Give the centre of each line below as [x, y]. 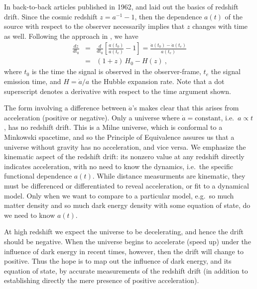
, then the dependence [168, 16]
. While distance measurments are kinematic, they [169, 176]
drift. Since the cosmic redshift [51, 16]
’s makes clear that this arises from [186, 108]
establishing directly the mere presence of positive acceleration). [102, 280]
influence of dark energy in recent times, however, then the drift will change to [124, 251]
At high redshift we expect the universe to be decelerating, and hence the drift [124, 232]
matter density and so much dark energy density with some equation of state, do [127, 205]
